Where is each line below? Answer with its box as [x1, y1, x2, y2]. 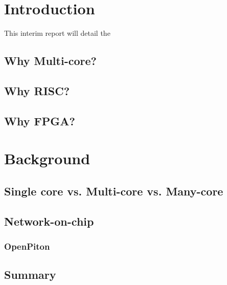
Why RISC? [4, 82, 70, 98]
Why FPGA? [4, 113, 75, 128]
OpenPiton [4, 239, 50, 252]
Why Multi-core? [4, 53, 97, 69]
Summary [4, 267, 56, 282]
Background [4, 148, 90, 169]
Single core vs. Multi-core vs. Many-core [4, 183, 223, 199]
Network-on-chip [4, 213, 94, 229]
